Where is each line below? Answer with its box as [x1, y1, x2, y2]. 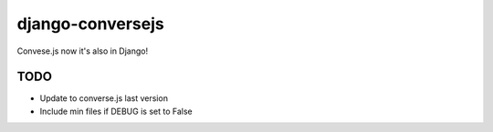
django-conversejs [16, 14, 164, 34]
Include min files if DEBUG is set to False [39, 106, 193, 117]
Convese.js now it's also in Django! [16, 46, 149, 56]
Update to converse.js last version [39, 93, 169, 104]
